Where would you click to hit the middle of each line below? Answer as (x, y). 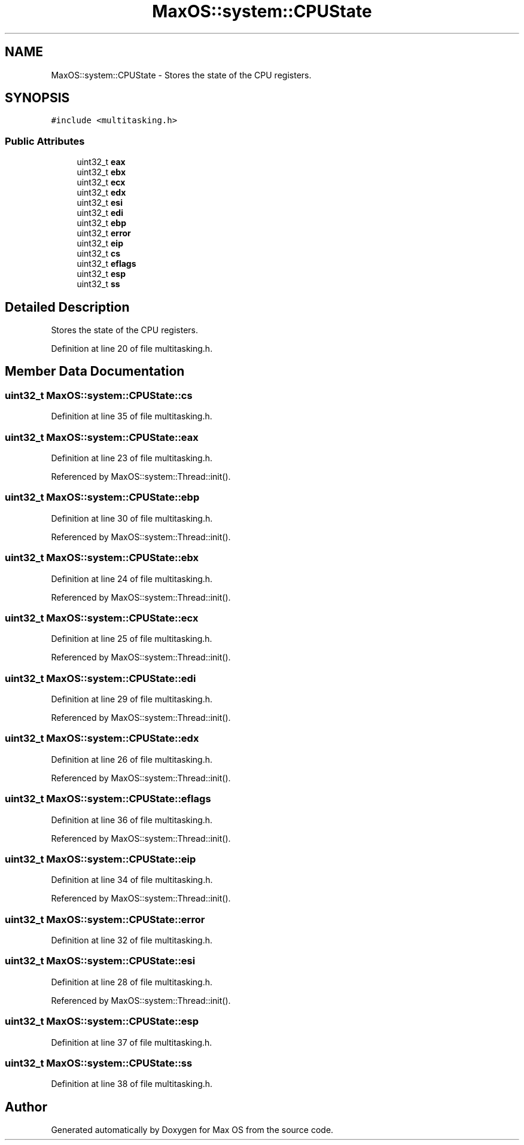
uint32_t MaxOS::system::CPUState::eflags (108, 799)
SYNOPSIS (37, 98)
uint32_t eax (101, 162)
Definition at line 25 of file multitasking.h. (132, 639)
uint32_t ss (98, 284)
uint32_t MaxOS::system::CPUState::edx (102, 739)
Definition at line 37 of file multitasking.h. (132, 1042)
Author (26, 1107)
